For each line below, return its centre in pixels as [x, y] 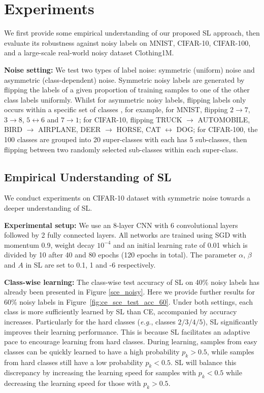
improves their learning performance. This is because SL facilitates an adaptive [127, 331]
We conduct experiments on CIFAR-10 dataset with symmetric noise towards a [127, 198]
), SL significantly [230, 321]
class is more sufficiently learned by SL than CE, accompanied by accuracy [121, 312]
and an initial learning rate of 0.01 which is [180, 244]
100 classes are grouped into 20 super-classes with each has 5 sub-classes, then [126, 139]
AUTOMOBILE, [224, 119]
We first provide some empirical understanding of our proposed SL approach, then [132, 33]
